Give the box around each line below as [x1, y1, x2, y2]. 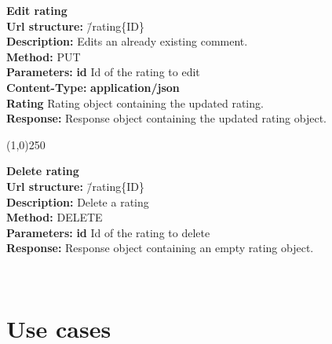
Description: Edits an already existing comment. [6, 33, 248, 49]
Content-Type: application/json [6, 79, 180, 95]
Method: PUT [6, 48, 81, 64]
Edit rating [6, 2, 67, 18]
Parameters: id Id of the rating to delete [6, 224, 210, 240]
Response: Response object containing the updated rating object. [6, 110, 327, 126]
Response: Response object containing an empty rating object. [6, 240, 314, 256]
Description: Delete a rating [6, 193, 149, 210]
